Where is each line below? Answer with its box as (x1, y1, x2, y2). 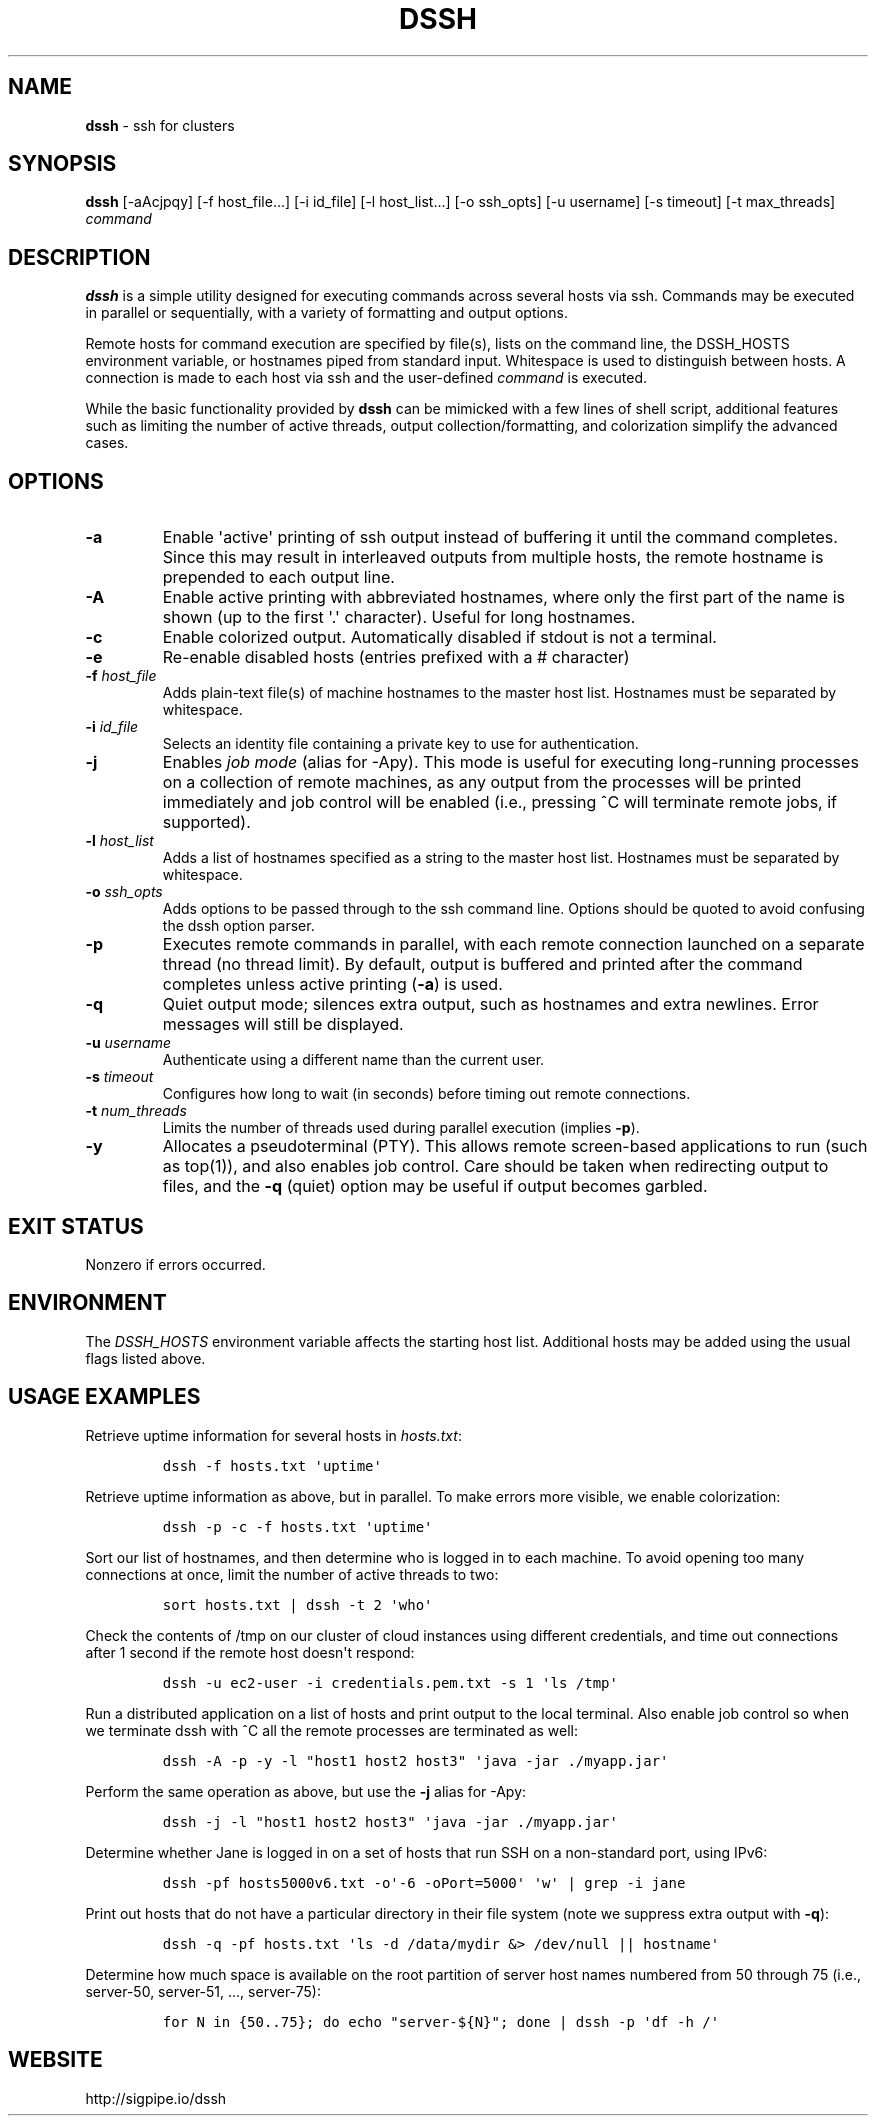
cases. (85, 434, 129, 452)
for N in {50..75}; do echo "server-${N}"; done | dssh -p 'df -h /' (162, 2013, 720, 2030)
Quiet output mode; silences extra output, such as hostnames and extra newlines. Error (162, 994, 819, 1015)
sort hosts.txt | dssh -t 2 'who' (162, 1596, 433, 1613)
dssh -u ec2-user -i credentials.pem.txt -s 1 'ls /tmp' (162, 1674, 618, 1691)
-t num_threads (85, 1102, 187, 1120)
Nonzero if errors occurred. (85, 1255, 266, 1273)
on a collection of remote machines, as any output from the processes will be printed (162, 772, 802, 793)
